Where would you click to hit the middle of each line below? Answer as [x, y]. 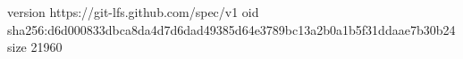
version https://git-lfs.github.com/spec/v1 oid [133, 12]
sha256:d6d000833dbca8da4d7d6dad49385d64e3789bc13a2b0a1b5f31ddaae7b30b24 [231, 29]
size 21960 [35, 47]
